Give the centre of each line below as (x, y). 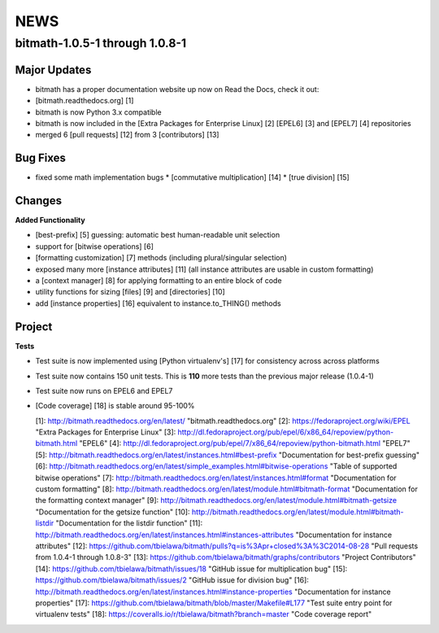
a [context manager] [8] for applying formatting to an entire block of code (159, 281)
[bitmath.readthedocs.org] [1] (85, 101)
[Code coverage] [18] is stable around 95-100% (115, 406)
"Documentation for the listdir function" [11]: (129, 523)
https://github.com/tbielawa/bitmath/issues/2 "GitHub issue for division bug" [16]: (172, 580)
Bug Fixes (41, 158)
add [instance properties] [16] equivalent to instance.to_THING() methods (158, 303)
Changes (39, 201)
